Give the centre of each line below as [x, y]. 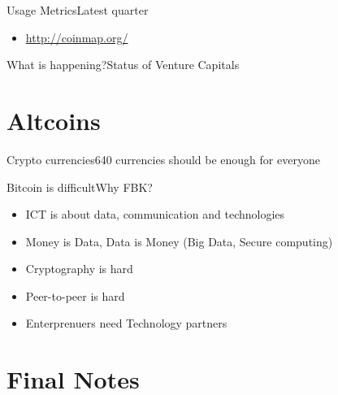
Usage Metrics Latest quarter [78, 10]
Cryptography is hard [79, 269]
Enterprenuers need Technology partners [126, 323]
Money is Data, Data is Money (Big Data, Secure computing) [179, 241]
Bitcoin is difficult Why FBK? [80, 187]
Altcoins [54, 120]
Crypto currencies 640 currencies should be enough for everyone [163, 159]
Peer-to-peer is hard [75, 295]
